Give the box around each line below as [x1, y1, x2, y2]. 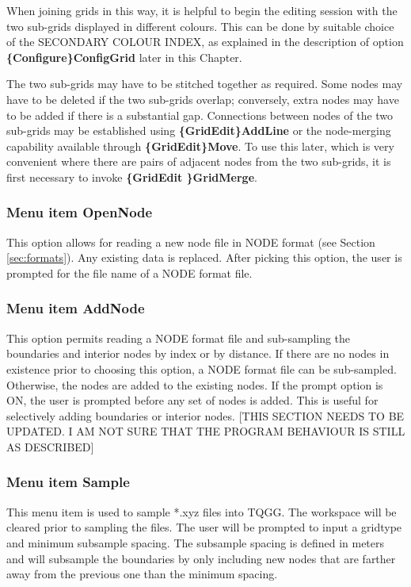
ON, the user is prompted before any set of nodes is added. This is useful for [6, 392, 379, 409]
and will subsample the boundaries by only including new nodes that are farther [6, 550, 396, 566]
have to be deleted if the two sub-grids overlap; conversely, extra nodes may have [6, 90, 399, 107]
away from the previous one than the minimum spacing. [6, 566, 278, 582]
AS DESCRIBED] [6, 438, 94, 455]
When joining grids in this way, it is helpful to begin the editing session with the [6, 2, 398, 18]
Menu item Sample [6, 472, 130, 492]
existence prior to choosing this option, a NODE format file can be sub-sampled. [6, 360, 397, 377]
